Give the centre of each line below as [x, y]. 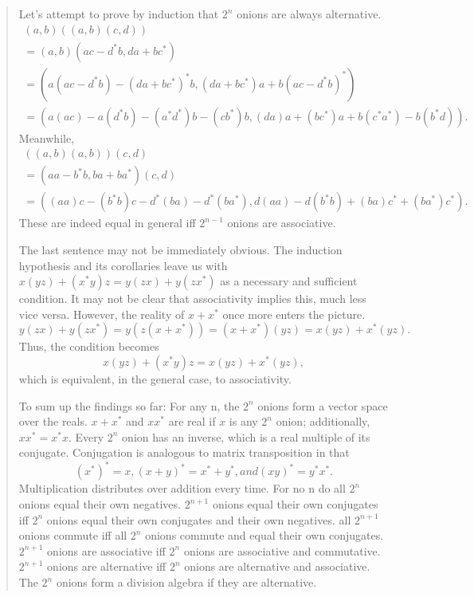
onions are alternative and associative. [277, 566]
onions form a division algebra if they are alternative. [186, 582]
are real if [192, 421]
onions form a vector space [323, 405]
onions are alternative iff [107, 566]
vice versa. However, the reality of [102, 314]
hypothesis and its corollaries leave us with [123, 265]
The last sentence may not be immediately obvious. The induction [180, 249]
